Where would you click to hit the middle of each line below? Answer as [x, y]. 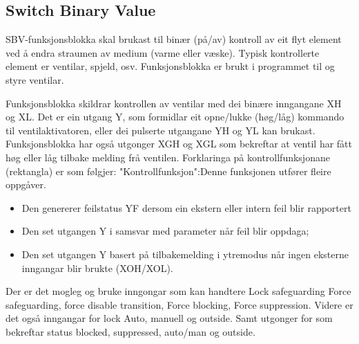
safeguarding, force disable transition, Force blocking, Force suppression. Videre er [179, 304]
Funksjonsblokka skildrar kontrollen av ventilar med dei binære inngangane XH [174, 103]
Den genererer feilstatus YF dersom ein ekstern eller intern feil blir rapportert [186, 207]
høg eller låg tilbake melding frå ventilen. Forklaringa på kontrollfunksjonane [168, 157]
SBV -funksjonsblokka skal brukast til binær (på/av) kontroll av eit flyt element [174, 39]
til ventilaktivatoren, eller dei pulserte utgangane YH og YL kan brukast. [161, 130]
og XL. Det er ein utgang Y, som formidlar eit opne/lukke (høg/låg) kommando [175, 117]
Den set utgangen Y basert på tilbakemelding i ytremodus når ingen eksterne [185, 254]
